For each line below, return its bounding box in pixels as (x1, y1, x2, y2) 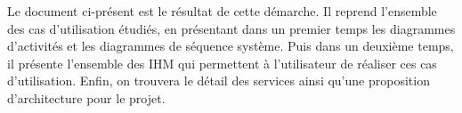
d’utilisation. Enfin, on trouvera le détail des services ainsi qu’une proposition (7, 71, 430, 90)
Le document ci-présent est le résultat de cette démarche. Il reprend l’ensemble (7, 2, 437, 20)
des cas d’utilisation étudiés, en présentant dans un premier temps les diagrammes (7, 19, 456, 37)
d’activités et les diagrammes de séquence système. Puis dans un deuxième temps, (7, 36, 454, 55)
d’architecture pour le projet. (7, 88, 166, 107)
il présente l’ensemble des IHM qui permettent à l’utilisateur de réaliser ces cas (7, 53, 437, 72)
